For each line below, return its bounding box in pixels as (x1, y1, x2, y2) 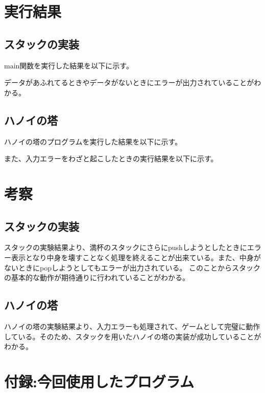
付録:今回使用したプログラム (4, 371, 195, 391)
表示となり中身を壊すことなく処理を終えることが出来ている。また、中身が (11, 252, 261, 262)
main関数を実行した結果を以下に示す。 (4, 60, 133, 70)
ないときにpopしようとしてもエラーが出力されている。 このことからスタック (4, 262, 261, 273)
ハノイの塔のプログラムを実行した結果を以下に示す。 (4, 136, 182, 146)
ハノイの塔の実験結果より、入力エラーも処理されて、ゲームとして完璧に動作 (4, 321, 260, 331)
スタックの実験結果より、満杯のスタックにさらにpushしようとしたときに (4, 242, 247, 253)
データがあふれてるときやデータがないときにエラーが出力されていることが (4, 77, 254, 88)
